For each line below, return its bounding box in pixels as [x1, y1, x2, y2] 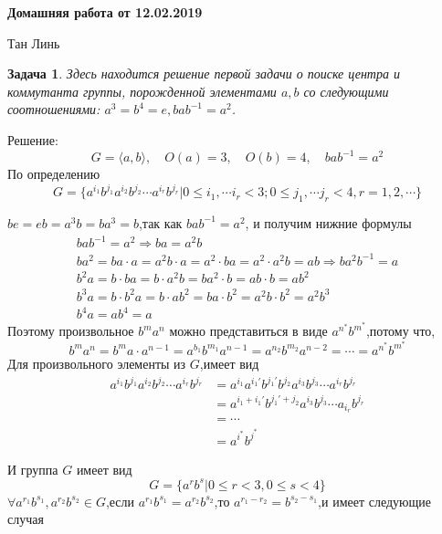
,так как [138, 213, 183, 232]
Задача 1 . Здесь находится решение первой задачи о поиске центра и [7, 64, 400, 83]
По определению [7, 164, 100, 183]
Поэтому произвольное [7, 321, 134, 340]
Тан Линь [7, 33, 60, 52]
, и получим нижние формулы [245, 213, 412, 232]
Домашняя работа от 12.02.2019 [7, 3, 203, 21]
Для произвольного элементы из [7, 353, 186, 372]
